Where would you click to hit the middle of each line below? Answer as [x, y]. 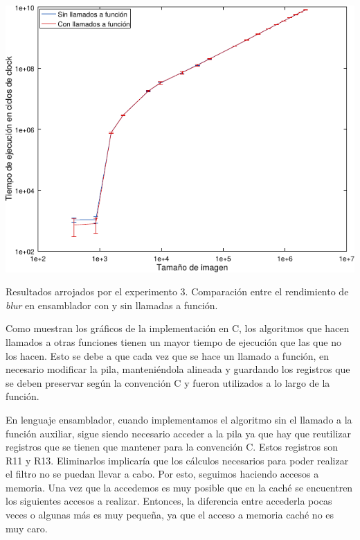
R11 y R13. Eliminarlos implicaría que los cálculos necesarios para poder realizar [177, 460]
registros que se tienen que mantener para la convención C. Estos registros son [172, 447]
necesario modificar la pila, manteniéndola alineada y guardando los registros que [178, 369]
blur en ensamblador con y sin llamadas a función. [112, 305]
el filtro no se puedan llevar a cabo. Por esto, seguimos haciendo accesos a [162, 474]
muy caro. [27, 528]
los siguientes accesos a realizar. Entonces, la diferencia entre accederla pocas [169, 501]
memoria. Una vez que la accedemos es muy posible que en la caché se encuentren [179, 487]
